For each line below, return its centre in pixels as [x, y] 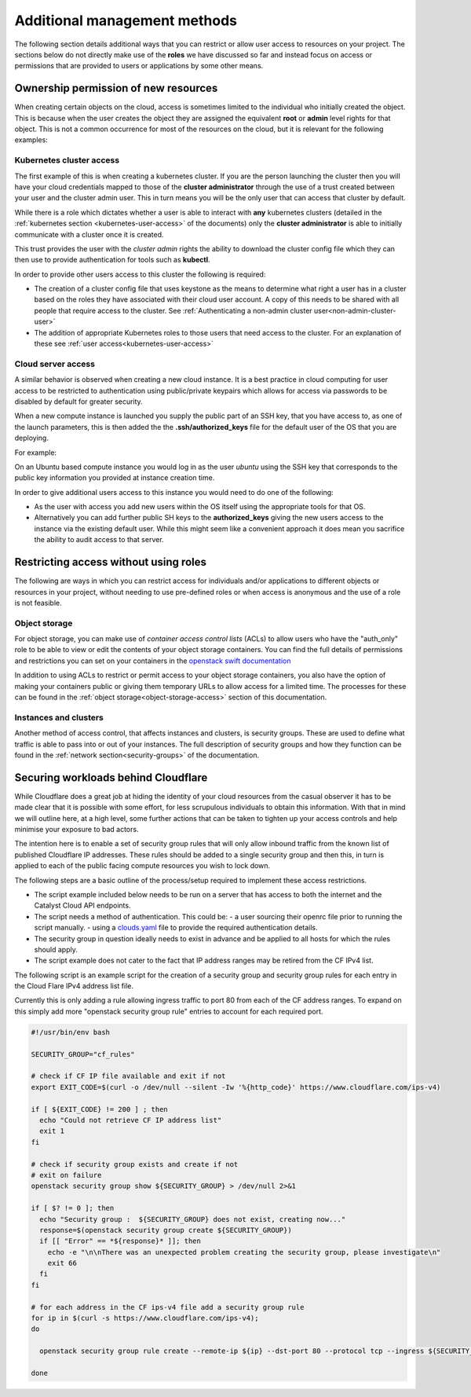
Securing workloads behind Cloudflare [111, 777]
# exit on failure [66, 1175]
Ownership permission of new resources [116, 88]
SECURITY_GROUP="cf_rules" [83, 1054]
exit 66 [62, 1263]
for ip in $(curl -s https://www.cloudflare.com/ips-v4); [145, 1318]
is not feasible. [38, 603]
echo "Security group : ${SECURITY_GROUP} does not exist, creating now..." [193, 1219]
